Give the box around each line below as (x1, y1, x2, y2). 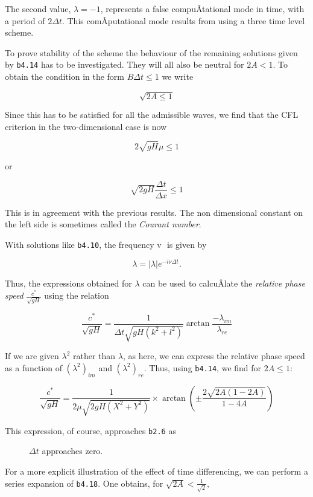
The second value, (5, 2, 71, 15)
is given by (166, 238, 207, 250)
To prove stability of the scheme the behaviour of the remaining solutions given (5, 46, 298, 59)
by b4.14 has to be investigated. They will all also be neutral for (5, 58, 244, 71)
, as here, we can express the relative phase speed (122, 349, 305, 362)
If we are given (5, 349, 59, 362)
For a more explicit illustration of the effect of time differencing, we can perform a (5, 465, 308, 477)
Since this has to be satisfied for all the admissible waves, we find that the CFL (5, 108, 299, 121)
